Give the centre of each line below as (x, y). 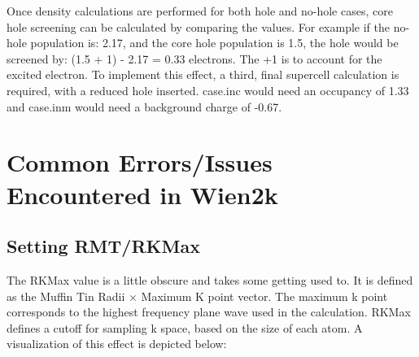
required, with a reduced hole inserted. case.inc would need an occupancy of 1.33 (208, 90)
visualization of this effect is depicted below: (117, 344)
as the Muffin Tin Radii (66, 296)
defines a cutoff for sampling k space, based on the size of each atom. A (185, 327)
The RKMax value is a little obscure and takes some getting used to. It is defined (210, 279)
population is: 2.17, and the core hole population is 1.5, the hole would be (214, 43)
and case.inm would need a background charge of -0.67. (144, 106)
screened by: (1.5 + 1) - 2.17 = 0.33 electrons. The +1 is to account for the (194, 58)
